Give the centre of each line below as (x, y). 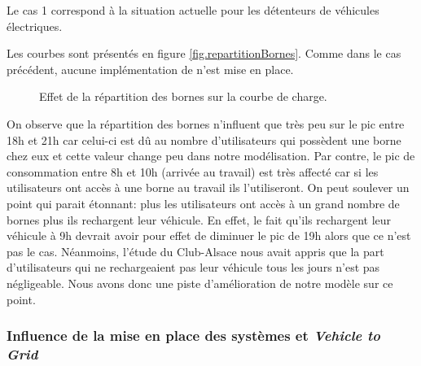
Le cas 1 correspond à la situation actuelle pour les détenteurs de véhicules (193, 10)
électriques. (35, 26)
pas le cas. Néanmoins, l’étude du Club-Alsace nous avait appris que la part (195, 251)
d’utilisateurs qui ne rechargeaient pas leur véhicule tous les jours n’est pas (193, 267)
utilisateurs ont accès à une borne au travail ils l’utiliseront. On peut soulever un (208, 187)
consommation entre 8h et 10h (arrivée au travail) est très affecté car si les (193, 171)
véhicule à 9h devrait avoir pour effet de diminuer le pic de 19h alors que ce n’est (209, 235)
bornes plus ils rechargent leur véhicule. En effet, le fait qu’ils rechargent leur (199, 219)
